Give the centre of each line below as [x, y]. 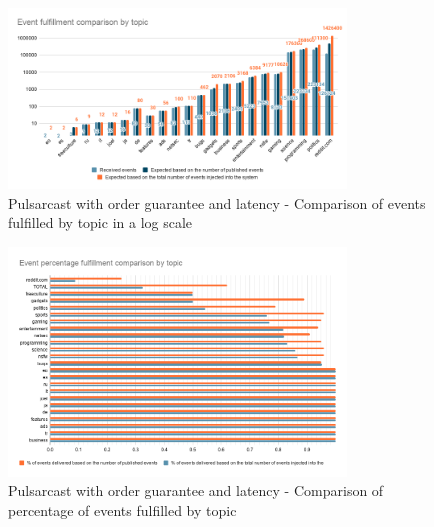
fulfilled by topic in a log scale [100, 222]
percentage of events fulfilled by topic [122, 510]
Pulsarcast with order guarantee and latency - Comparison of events [217, 202]
